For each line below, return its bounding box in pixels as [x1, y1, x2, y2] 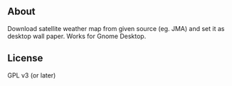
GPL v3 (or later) [7, 70, 56, 80]
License [7, 52, 43, 64]
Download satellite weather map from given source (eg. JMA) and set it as [7, 24, 225, 32]
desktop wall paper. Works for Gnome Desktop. [7, 32, 147, 40]
